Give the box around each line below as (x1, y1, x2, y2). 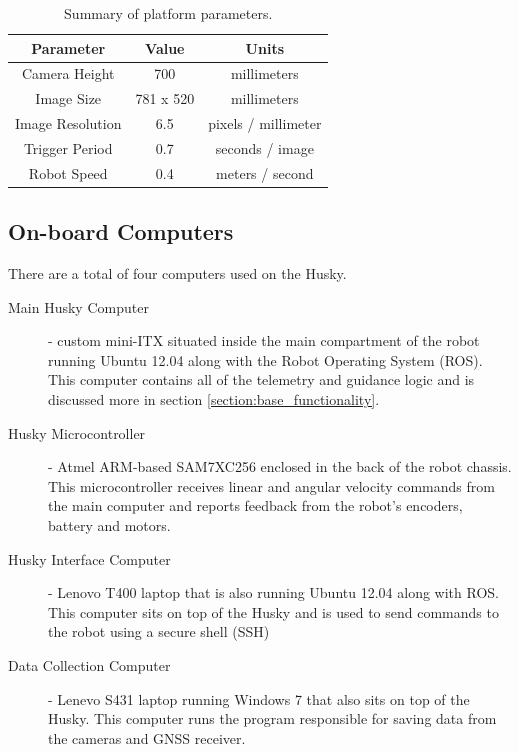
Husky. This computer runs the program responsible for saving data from (48, 708, 497, 729)
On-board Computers (8, 216, 234, 247)
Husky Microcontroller (8, 422, 146, 443)
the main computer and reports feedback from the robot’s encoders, (48, 495, 463, 516)
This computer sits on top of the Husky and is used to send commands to (48, 601, 499, 622)
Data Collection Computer (8, 655, 171, 676)
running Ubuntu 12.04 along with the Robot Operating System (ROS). (48, 349, 483, 370)
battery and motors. (48, 515, 171, 536)
